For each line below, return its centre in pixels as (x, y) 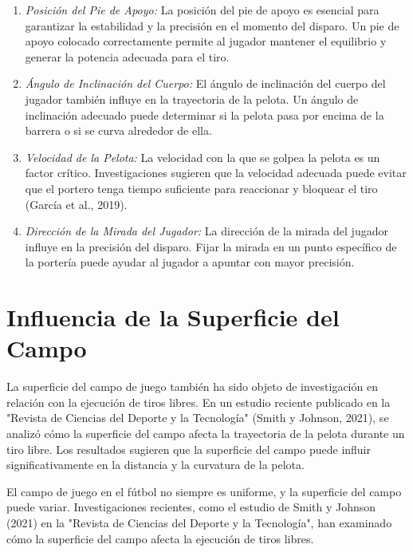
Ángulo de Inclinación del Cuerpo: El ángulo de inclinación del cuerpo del (205, 83)
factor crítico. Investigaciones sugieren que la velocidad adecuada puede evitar (216, 173)
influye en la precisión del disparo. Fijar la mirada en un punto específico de (211, 246)
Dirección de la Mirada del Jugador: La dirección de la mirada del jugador (206, 231)
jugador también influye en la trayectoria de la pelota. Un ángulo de (192, 99)
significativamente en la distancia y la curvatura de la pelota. (155, 465)
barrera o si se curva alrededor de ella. (118, 130)
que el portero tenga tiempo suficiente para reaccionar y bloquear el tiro (201, 188)
